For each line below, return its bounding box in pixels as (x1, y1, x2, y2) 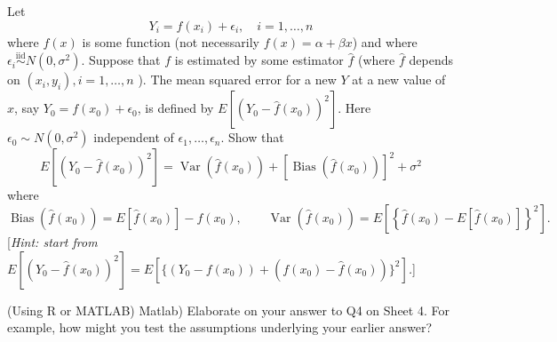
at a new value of (352, 70, 446, 89)
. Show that (220, 128, 284, 147)
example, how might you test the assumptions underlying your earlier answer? (7, 318, 433, 337)
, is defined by (137, 99, 214, 117)
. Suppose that (81, 51, 161, 69)
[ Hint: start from (7, 233, 98, 251)
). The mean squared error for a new (138, 70, 337, 89)
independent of (93, 128, 174, 147)
